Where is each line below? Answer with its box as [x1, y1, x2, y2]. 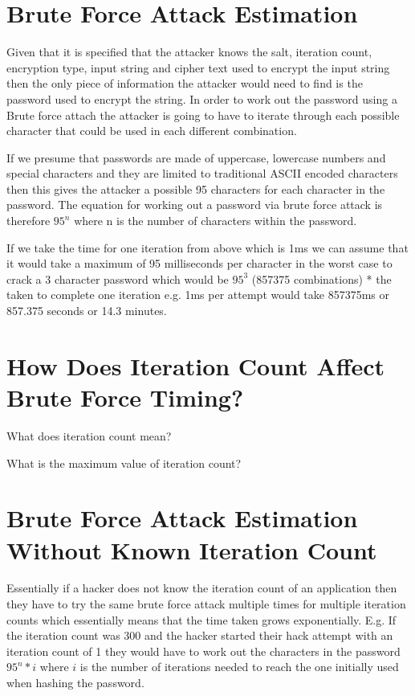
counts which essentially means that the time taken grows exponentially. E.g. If [6, 611, 397, 628]
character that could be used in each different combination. [6, 122, 297, 139]
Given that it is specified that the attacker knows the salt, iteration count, [6, 43, 372, 60]
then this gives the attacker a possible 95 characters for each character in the [6, 180, 385, 197]
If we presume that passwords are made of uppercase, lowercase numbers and [6, 149, 386, 166]
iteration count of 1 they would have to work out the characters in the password [6, 642, 401, 659]
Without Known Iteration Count [6, 533, 377, 566]
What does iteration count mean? [6, 427, 172, 444]
